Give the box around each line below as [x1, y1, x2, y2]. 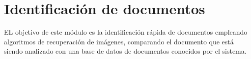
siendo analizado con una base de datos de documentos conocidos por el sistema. [4, 46, 247, 56]
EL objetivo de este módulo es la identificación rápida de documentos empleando [4, 27, 248, 37]
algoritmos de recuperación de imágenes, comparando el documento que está [4, 36, 234, 46]
